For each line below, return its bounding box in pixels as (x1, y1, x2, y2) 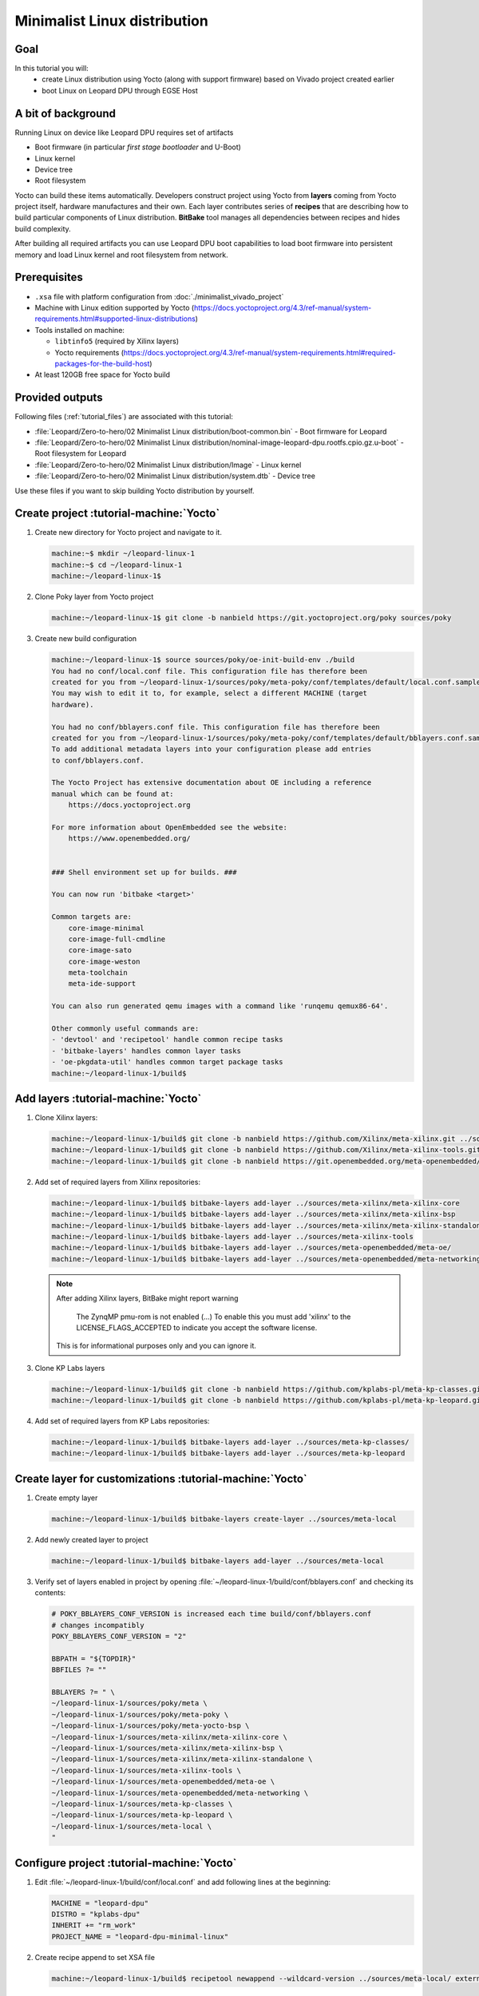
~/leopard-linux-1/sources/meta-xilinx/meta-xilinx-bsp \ (51, 1743, 283, 1752)
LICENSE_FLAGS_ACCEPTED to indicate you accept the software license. (76, 1322, 318, 1333)
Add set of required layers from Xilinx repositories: (34, 1177, 201, 1186)
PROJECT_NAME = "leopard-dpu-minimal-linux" (51, 1932, 229, 1941)
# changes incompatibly (51, 1621, 145, 1630)
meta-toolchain (68, 968, 128, 977)
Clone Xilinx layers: (34, 1113, 98, 1123)
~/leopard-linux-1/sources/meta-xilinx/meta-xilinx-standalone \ (51, 1755, 313, 1764)
